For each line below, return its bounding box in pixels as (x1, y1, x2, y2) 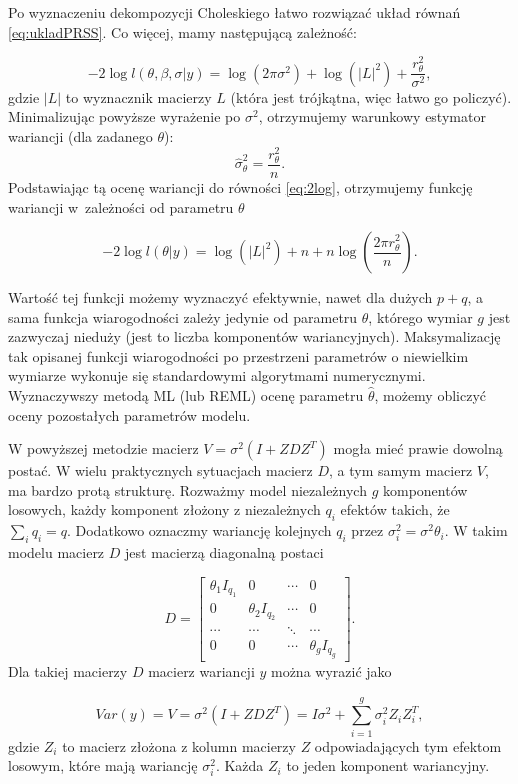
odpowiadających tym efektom (314, 735, 502, 756)
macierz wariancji (148, 660, 255, 681)
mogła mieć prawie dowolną (333, 438, 503, 459)
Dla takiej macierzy (8, 660, 128, 681)
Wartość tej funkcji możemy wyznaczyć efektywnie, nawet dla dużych (8, 287, 433, 308)
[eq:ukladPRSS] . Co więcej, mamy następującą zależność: (8, 21, 357, 42)
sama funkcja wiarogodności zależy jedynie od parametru (8, 306, 358, 327)
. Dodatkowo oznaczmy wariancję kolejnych (66, 520, 332, 541)
